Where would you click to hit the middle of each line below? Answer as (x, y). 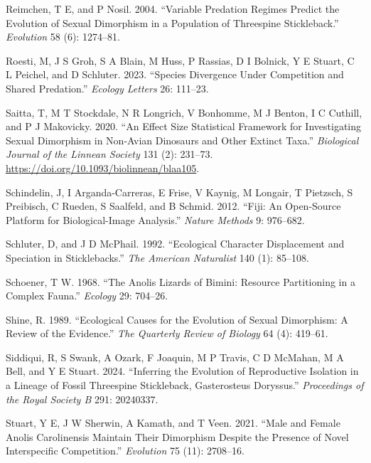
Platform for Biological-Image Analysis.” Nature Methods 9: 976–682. (155, 219)
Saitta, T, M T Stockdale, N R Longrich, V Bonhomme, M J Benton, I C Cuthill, (184, 112)
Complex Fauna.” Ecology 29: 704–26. (87, 296)
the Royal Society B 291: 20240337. (82, 399)
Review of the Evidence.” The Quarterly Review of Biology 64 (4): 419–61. (167, 333)
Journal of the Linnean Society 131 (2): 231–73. (109, 154)
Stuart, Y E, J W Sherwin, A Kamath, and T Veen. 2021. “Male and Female (173, 423)
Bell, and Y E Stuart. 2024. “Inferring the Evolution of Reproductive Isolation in (182, 371)
